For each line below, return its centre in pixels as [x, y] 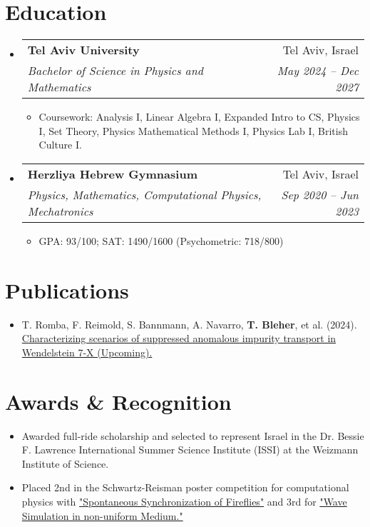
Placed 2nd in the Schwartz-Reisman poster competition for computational [185, 487]
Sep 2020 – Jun [320, 194]
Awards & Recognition [118, 401]
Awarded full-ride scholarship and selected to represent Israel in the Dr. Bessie [193, 435]
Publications [67, 290]
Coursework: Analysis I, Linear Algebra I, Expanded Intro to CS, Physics [199, 117]
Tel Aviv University [83, 50]
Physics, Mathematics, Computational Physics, [144, 194]
